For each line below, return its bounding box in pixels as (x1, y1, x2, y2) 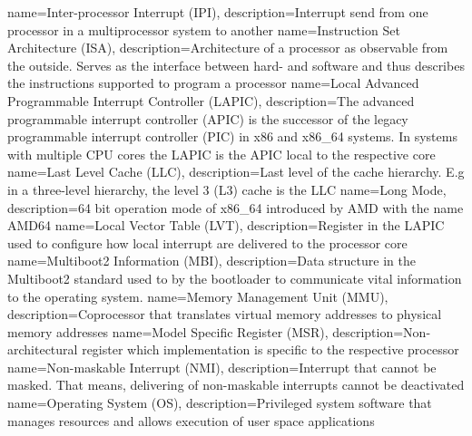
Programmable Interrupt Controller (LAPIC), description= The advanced (7, 91, 415, 110)
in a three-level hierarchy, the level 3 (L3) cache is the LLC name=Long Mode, (7, 179, 447, 199)
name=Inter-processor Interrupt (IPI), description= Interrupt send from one (7, 3, 428, 21)
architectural (7, 340, 78, 359)
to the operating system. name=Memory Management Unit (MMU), (7, 286, 388, 305)
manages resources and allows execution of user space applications (7, 411, 375, 430)
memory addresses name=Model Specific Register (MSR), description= (7, 322, 404, 341)
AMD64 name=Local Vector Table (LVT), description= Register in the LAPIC (7, 216, 445, 235)
